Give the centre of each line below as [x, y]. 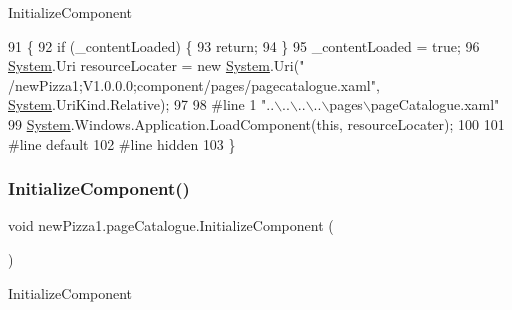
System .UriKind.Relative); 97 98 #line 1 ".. [141, 104]
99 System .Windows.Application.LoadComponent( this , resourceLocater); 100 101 [256, 123]
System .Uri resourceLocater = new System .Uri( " [156, 65]
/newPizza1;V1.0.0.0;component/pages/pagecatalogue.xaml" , [194, 84]
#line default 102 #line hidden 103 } [122, 143]
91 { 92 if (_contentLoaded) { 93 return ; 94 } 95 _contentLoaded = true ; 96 [244, 45]
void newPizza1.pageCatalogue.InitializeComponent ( [171, 225]
